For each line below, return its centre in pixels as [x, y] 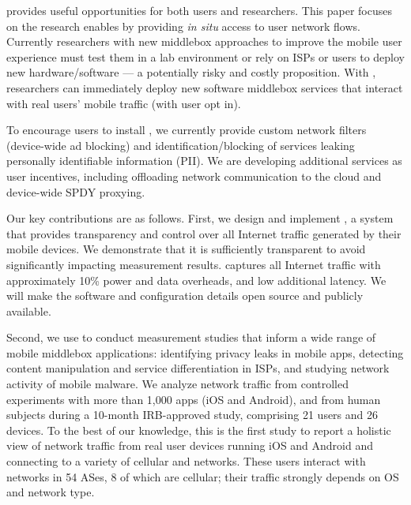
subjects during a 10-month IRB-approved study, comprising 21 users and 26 [192, 415]
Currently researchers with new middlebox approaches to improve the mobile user [204, 41]
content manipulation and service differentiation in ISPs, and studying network [198, 368]
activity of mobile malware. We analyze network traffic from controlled [178, 384]
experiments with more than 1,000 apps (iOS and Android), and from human [194, 399]
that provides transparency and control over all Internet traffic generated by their [204, 233]
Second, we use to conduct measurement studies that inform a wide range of [191, 337]
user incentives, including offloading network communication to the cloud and [194, 176]
